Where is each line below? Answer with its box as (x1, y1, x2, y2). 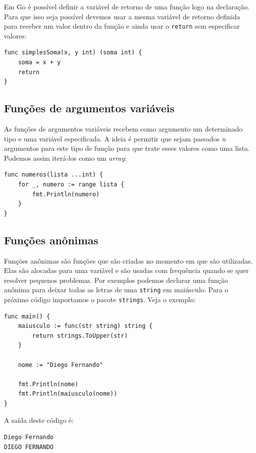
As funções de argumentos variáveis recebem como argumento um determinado (4, 124, 243, 134)
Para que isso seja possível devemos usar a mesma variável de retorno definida (4, 11, 240, 21)
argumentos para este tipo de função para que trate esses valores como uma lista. (4, 143, 250, 153)
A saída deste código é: (4, 414, 74, 425)
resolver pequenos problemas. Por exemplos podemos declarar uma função (4, 274, 228, 285)
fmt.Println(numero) (32, 190, 100, 198)
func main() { (4, 313, 50, 320)
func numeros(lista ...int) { (4, 171, 103, 179)
